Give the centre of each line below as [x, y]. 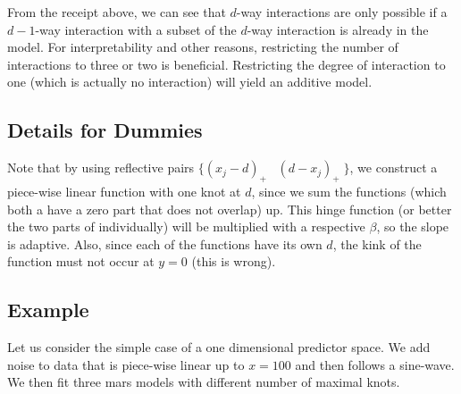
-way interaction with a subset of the [136, 29]
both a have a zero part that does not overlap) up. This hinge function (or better [230, 209]
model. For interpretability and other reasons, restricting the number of [203, 47]
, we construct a [394, 168]
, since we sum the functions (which [349, 191]
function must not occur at [81, 261]
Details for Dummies [105, 130]
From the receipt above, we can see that [117, 12]
